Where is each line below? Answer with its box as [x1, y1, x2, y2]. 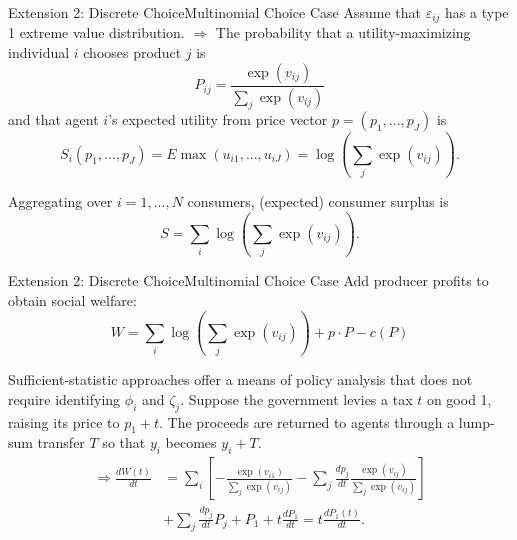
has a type [445, 2, 509, 22]
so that [102, 432, 146, 453]
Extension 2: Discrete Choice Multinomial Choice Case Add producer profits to [8, 270, 489, 291]
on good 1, [426, 388, 492, 409]
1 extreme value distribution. [8, 22, 185, 43]
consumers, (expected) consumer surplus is [187, 191, 449, 212]
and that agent [8, 109, 99, 130]
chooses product [83, 42, 182, 63]
